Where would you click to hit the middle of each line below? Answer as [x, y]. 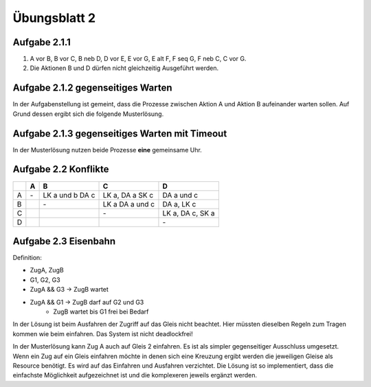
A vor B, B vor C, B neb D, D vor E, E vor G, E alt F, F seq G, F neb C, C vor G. [138, 59]
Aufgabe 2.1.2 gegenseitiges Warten [92, 88]
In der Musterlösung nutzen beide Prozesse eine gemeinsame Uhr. [107, 150]
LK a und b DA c [69, 195]
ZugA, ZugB [47, 270]
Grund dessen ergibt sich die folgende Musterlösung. [88, 114]
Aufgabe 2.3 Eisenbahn [64, 241]
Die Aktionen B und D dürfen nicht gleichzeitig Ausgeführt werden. [124, 68]
